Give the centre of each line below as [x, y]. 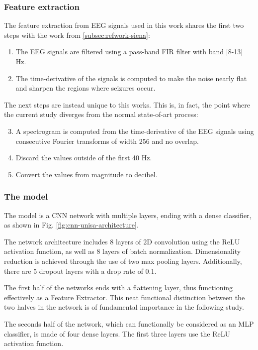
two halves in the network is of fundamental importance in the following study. [124, 307]
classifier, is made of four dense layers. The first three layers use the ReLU [117, 333]
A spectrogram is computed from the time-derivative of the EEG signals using [135, 131]
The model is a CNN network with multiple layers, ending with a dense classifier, [128, 215]
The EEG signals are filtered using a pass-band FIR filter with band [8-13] [129, 52]
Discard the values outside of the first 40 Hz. [84, 158]
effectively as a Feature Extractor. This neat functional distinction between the [125, 297]
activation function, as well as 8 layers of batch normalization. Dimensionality [123, 251]
